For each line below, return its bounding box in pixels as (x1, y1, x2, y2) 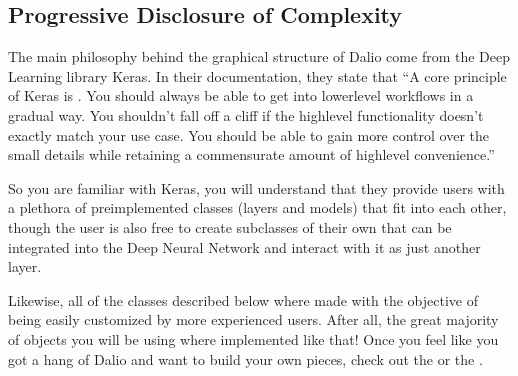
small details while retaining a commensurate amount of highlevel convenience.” (8, 144, 495, 165)
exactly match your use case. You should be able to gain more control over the (8, 124, 490, 145)
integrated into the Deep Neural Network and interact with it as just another (8, 236, 481, 257)
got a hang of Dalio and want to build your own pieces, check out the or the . (8, 348, 483, 369)
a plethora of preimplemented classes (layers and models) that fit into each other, (8, 197, 507, 218)
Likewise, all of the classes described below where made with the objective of (8, 289, 478, 310)
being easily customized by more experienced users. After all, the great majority (8, 309, 499, 330)
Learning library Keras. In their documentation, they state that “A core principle (8, 65, 507, 86)
